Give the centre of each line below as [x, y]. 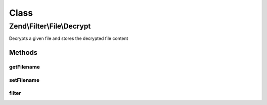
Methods [23, 52]
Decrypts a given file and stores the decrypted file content [69, 38]
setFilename [24, 80]
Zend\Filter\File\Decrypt [50, 26]
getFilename [24, 67]
